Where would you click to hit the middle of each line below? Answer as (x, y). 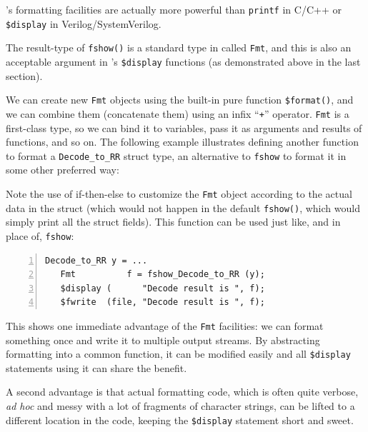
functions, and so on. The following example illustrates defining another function (182, 142)
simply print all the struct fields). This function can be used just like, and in (173, 222)
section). (24, 75)
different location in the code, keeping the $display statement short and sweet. (180, 420)
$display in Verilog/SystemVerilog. (84, 23)
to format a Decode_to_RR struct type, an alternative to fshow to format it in (176, 155)
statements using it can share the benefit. (96, 367)
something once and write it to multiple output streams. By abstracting (163, 340)
